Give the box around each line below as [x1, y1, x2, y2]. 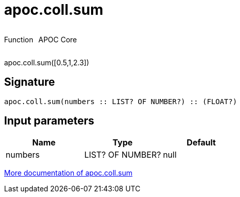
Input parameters [4, 114, 95, 128]
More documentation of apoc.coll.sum [4, 168, 133, 178]
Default [186, 137, 216, 148]
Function [4, 35, 33, 44]
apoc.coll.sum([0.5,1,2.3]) [4, 58, 90, 67]
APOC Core [38, 35, 77, 44]
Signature [4, 76, 55, 89]
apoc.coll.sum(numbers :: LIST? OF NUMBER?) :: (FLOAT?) [4, 97, 237, 106]
